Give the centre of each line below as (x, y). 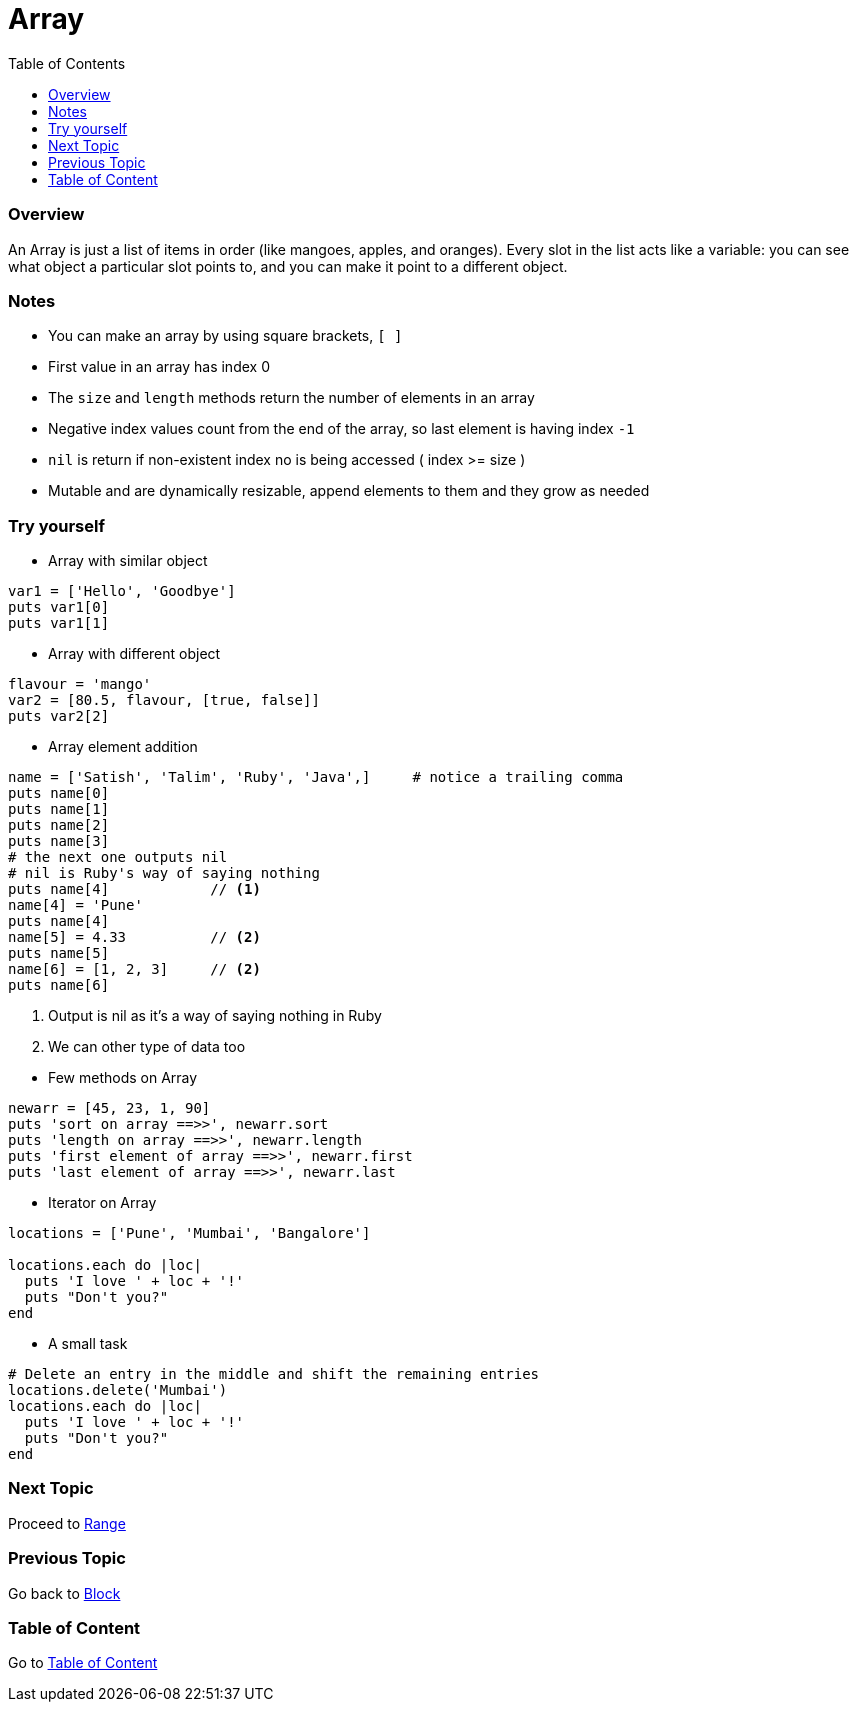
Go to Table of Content (83, 1663)
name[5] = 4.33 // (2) (134, 937)
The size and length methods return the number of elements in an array (291, 398)
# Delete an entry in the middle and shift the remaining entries (274, 1374)
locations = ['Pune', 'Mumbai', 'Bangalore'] (189, 1233)
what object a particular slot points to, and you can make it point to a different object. (288, 266)
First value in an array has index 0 (159, 367)
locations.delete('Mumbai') (118, 1390)
